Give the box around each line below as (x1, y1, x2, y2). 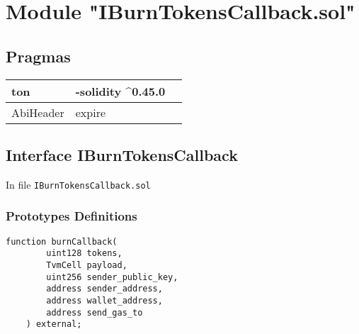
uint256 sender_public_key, (46, 272, 178, 282)
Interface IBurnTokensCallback (6, 143, 238, 165)
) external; (25, 319, 82, 330)
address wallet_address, (46, 295, 163, 306)
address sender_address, (46, 284, 163, 294)
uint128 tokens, (46, 248, 122, 259)
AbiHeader (11, 104, 64, 121)
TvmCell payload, (46, 260, 127, 270)
